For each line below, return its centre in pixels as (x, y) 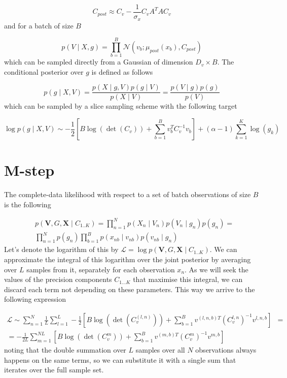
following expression (35, 299)
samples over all (160, 350)
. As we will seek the (217, 269)
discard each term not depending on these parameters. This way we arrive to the (130, 289)
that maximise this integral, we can (188, 279)
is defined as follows (122, 71)
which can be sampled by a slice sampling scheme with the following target (121, 106)
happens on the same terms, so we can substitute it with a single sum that (120, 359)
